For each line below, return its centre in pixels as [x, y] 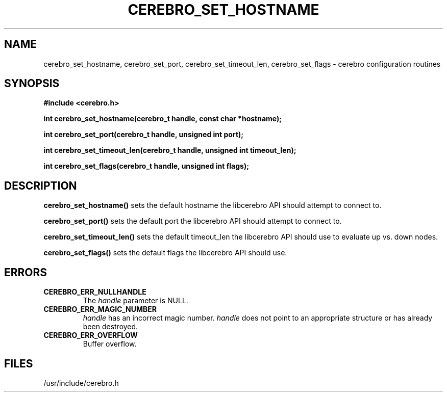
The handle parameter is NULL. [135, 301]
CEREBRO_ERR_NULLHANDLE [95, 292]
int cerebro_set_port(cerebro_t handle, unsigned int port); [144, 135]
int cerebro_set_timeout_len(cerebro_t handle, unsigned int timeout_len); [170, 150]
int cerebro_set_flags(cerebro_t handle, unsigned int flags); [146, 166]
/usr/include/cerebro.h [81, 383]
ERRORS [26, 272]
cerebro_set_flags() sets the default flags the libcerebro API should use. [165, 253]
